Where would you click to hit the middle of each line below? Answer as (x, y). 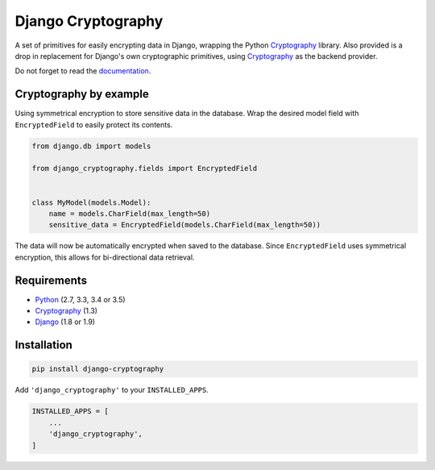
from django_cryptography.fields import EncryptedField (145, 168)
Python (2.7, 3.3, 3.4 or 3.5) (80, 299)
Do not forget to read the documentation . (83, 71)
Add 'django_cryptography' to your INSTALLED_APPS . (112, 390)
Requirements (51, 280)
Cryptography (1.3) (66, 311)
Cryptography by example (82, 94)
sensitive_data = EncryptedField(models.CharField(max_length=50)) (185, 225)
